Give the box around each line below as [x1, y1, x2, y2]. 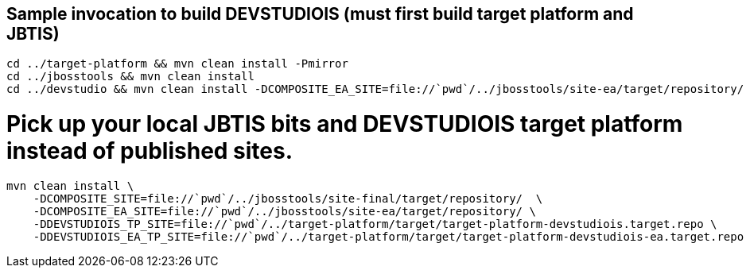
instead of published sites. [6, 137, 293, 165]
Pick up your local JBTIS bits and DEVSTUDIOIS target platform [6, 110, 683, 138]
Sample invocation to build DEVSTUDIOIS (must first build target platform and [6, 4, 634, 24]
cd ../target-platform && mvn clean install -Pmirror [6, 57, 348, 71]
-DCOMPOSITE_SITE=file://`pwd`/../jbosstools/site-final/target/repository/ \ [33, 191, 543, 205]
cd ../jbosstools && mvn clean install [6, 70, 255, 83]
